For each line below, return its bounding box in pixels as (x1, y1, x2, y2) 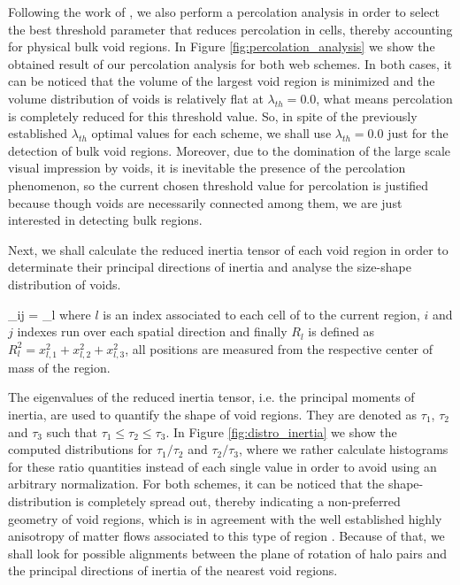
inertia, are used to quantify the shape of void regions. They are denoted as (8, 405, 418, 424)
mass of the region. (8, 358, 111, 376)
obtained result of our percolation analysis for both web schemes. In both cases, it (8, 54, 452, 73)
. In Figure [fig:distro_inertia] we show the (165, 422, 397, 441)
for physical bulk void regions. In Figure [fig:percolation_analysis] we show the (8, 37, 435, 56)
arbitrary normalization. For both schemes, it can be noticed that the (8, 474, 385, 493)
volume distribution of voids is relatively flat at (8, 89, 264, 107)
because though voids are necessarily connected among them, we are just (8, 193, 402, 212)
